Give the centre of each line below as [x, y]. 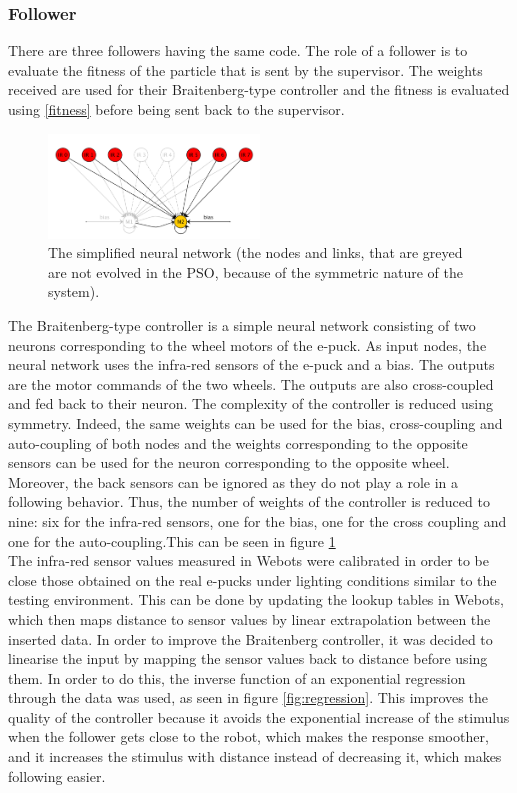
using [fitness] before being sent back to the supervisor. [176, 109]
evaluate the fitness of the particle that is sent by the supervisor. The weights [245, 69]
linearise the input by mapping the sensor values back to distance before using [248, 658]
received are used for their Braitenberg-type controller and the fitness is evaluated [259, 89]
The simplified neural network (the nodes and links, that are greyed [255, 252]
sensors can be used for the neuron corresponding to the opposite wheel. [229, 462]
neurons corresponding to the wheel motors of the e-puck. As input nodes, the [247, 344]
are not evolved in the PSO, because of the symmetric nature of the [256, 271]
